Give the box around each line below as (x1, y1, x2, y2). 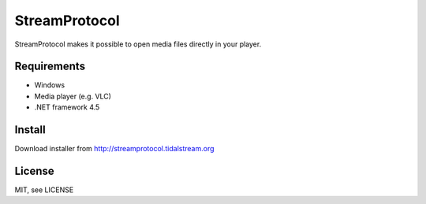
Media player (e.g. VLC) (34, 91, 112, 101)
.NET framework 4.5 (34, 102, 100, 112)
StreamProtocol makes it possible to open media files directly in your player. (14, 39, 262, 49)
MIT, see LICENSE (14, 185, 74, 195)
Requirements (14, 60, 86, 73)
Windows (34, 80, 65, 90)
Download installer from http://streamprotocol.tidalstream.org (14, 144, 215, 154)
